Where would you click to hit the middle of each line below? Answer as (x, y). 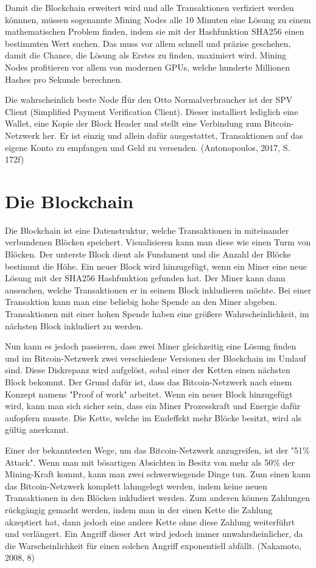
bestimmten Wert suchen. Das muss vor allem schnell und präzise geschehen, (148, 43)
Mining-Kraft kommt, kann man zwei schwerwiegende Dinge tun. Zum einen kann (158, 474)
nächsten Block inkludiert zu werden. (74, 325)
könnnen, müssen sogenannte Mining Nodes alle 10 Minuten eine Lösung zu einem (158, 19)
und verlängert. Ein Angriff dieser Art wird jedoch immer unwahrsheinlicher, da (154, 534)
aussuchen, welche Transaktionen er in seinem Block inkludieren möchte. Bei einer (158, 289)
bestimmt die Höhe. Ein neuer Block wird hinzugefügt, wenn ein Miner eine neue (156, 266)
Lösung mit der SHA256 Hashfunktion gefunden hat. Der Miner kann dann (145, 278)
